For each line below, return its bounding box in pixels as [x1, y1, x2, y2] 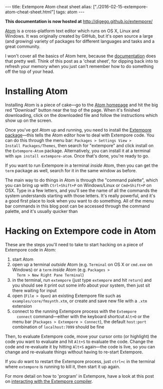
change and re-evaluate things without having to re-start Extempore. [5, 349, 143, 355]
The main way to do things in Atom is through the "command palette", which [5, 177, 158, 183]
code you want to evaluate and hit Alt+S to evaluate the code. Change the [5, 339, 154, 344]
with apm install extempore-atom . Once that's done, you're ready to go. [5, 153, 150, 159]
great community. [5, 44, 41, 49]
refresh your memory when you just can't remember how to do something [5, 64, 154, 69]
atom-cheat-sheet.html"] [5, 9, 55, 15]
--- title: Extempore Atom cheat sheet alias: [5, 4, 92, 9]
